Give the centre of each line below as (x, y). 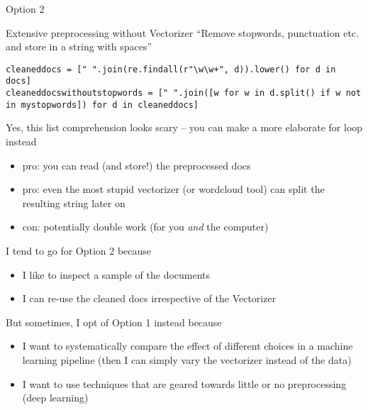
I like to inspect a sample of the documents (116, 274)
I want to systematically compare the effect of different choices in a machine (188, 346)
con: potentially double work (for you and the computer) (145, 227)
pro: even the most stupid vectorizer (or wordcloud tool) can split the (173, 189)
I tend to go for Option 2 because (79, 250)
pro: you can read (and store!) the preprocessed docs (136, 165)
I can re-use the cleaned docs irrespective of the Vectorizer (149, 298)
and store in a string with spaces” (79, 46)
